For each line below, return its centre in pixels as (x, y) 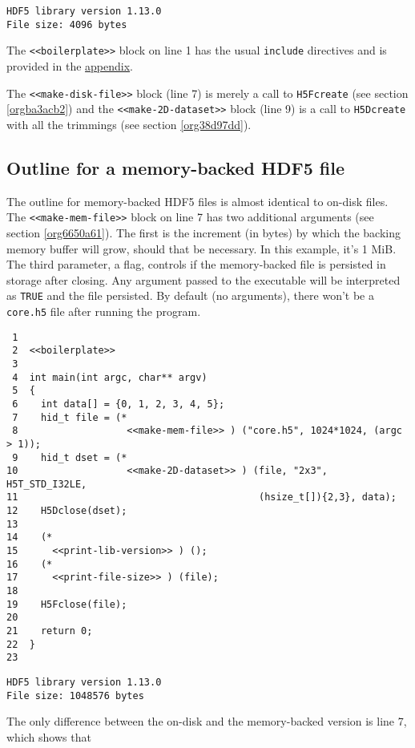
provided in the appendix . (70, 65)
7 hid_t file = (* (70, 417)
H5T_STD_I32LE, (47, 484)
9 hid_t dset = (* (70, 457)
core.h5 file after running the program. (104, 311)
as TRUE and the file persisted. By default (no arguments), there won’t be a (190, 295)
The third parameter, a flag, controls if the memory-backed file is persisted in (196, 264)
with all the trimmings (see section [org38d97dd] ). (129, 124)
